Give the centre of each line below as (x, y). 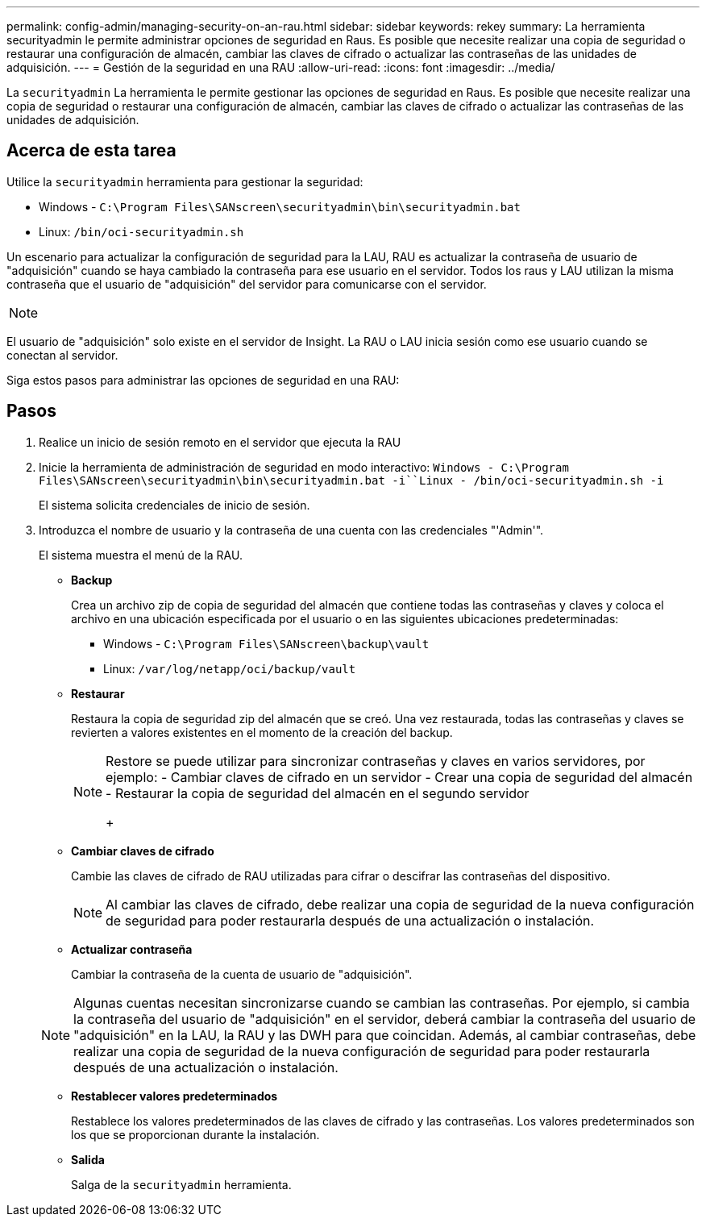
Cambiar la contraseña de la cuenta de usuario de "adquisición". (242, 974)
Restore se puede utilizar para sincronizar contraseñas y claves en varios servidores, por (376, 761)
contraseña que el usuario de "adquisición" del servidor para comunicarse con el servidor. (247, 284)
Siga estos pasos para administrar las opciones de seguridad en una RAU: (203, 380)
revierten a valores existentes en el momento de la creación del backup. (262, 732)
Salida (88, 1159)
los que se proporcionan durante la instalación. (195, 1134)
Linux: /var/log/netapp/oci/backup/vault (230, 668)
